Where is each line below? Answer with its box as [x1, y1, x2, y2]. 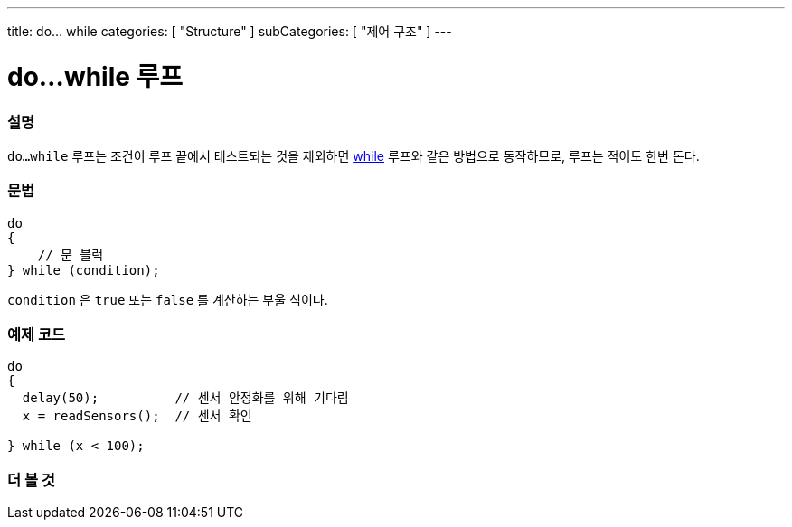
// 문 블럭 [37, 247, 104, 262]
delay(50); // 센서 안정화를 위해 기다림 [22, 391, 349, 406]
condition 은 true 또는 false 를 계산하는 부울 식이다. [7, 291, 328, 307]
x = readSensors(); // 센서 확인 [22, 409, 252, 424]
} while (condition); [7, 262, 160, 278]
